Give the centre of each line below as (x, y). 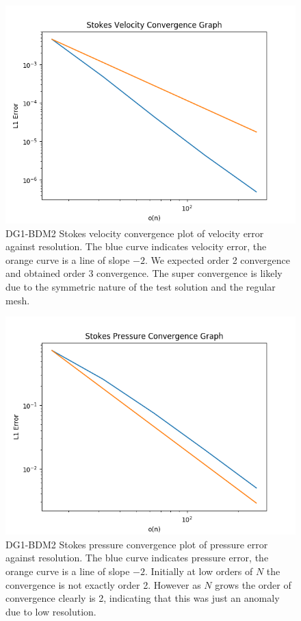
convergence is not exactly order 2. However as (103, 584)
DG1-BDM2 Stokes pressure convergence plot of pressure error (137, 544)
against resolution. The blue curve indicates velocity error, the (136, 246)
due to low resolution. (51, 611)
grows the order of (253, 584)
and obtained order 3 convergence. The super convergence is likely (144, 273)
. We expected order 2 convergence (218, 259)
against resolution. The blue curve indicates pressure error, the (137, 558)
